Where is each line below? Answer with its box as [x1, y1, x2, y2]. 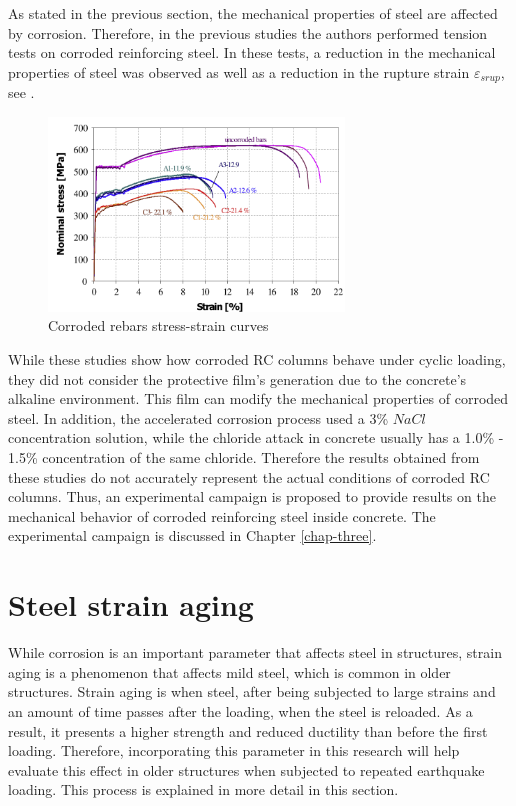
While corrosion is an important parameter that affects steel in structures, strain [8, 642, 502, 663]
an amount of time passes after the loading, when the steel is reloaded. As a [8, 700, 473, 721]
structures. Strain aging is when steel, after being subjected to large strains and [8, 681, 496, 702]
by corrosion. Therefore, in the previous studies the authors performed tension [8, 22, 488, 43]
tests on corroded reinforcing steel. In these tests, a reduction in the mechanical [8, 42, 496, 63]
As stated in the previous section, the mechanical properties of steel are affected [8, 3, 498, 23]
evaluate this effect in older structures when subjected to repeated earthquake [8, 759, 485, 780]
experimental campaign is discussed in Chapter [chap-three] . [8, 525, 377, 546]
